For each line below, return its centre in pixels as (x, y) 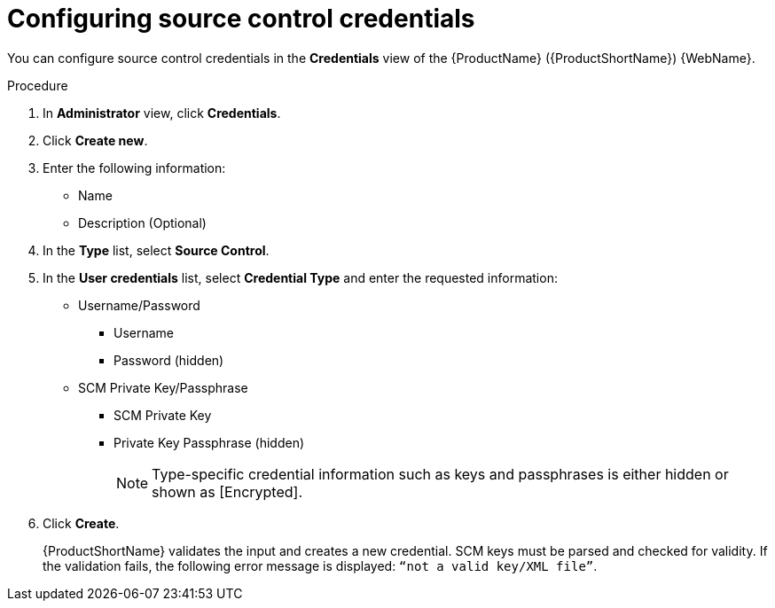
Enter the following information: (134, 168)
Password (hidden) (169, 360)
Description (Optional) (142, 222)
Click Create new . (95, 140)
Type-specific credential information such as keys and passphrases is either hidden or (440, 474)
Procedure (38, 85)
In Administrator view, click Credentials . (162, 113)
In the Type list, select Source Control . (156, 250)
